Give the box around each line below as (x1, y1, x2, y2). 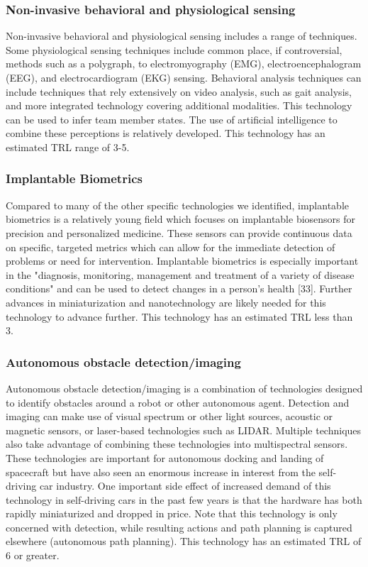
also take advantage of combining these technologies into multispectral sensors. (6, 436, 348, 451)
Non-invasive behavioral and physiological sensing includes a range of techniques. (6, 28, 357, 43)
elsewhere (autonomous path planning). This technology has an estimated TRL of (6, 534, 362, 549)
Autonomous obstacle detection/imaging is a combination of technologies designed (6, 380, 363, 395)
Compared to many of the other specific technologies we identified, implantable (6, 197, 349, 212)
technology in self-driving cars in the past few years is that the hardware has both (6, 492, 362, 507)
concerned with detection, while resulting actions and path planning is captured (6, 519, 352, 534)
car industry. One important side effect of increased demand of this (39, 478, 331, 493)
